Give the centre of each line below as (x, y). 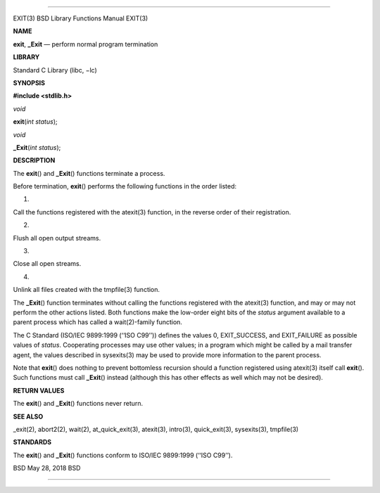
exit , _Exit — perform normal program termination (85, 44)
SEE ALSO (28, 416)
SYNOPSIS (29, 83)
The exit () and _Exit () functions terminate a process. (89, 173)
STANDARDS (32, 442)
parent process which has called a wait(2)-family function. (98, 322)
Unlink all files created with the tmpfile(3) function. (87, 290)
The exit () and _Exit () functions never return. (78, 404)
